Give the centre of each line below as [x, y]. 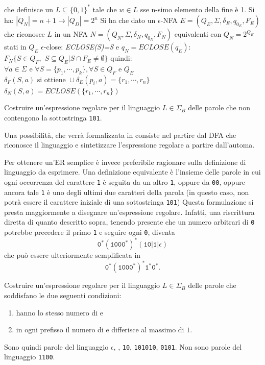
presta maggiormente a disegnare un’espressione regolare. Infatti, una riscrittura [129, 212]
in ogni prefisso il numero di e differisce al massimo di [100, 330]
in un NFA [71, 34]
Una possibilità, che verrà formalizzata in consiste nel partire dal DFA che [120, 135]
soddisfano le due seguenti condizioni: [63, 295]
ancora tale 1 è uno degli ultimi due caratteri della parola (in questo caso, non [127, 192]
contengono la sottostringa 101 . [53, 117]
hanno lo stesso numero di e [59, 312]
